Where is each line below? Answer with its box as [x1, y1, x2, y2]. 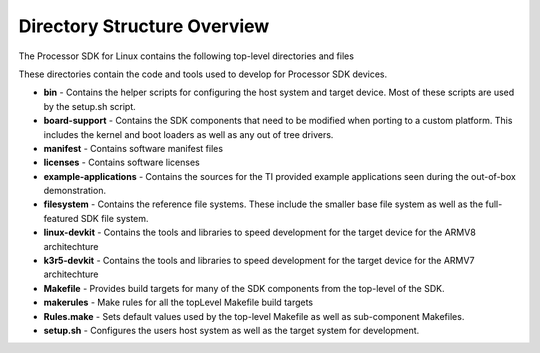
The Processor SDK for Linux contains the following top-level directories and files [18, 50, 355, 62]
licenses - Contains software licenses [43, 156, 200, 169]
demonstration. [43, 185, 107, 197]
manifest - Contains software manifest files [43, 142, 224, 154]
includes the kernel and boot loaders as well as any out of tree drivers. [43, 128, 334, 140]
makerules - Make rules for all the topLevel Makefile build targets [43, 296, 314, 309]
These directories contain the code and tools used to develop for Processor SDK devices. [18, 68, 388, 80]
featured [43, 212, 79, 224]
